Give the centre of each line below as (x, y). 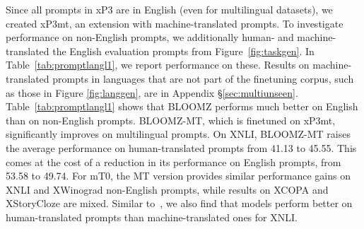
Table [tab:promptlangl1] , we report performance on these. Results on (158, 65)
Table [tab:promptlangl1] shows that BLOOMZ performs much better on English (182, 106)
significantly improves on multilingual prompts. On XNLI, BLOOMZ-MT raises (178, 134)
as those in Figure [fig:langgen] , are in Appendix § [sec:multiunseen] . (152, 92)
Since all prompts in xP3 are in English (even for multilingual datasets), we (169, 9)
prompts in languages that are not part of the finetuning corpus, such (203, 78)
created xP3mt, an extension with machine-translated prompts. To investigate (175, 23)
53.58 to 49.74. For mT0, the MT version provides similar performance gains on (178, 176)
